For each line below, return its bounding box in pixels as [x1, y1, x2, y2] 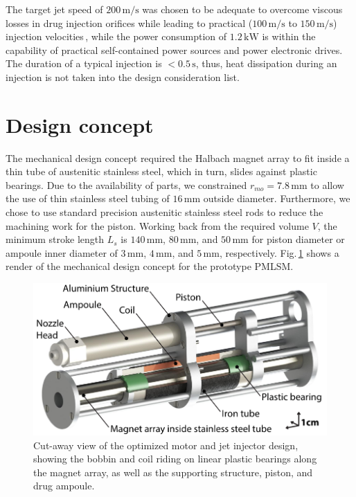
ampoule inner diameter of [6, 245, 118, 260]
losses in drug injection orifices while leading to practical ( [6, 15, 253, 30]
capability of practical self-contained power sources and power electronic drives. [6, 42, 343, 57]
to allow [310, 177, 344, 192]
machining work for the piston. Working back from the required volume [6, 218, 309, 233]
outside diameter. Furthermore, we [203, 191, 350, 206]
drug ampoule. [33, 478, 95, 493]
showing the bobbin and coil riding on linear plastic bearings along [33, 451, 317, 466]
